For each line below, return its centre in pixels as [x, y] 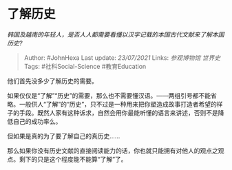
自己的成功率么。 [37, 121]
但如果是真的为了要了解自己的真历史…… [64, 136]
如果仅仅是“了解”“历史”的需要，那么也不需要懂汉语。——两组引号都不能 [109, 95]
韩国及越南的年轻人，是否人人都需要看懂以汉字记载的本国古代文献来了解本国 [116, 34]
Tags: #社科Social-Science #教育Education [85, 66]
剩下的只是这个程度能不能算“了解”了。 [73, 159]
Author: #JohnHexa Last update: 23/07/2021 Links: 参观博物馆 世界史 [122, 57]
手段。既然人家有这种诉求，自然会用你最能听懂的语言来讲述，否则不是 [118, 113]
